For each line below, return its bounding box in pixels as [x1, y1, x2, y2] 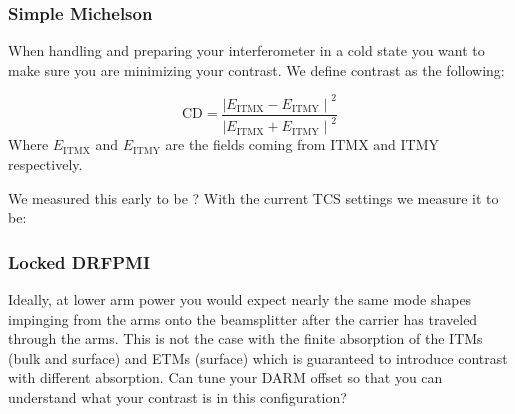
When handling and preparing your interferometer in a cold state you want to [8, 40, 485, 61]
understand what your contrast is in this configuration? [8, 386, 347, 407]
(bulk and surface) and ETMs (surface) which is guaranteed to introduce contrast [8, 347, 508, 368]
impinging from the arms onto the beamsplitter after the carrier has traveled [8, 308, 478, 329]
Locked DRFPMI [8, 249, 151, 274]
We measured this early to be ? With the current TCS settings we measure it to [8, 187, 499, 208]
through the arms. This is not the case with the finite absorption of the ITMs [8, 328, 483, 349]
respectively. [8, 153, 83, 174]
